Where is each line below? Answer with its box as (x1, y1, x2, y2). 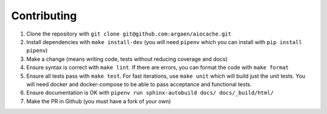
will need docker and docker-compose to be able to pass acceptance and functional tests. (26, 80, 252, 87)
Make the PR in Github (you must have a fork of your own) (26, 97, 171, 105)
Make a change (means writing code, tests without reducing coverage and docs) (26, 55, 228, 63)
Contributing (11, 9, 77, 22)
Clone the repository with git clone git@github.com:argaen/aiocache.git (26, 30, 231, 37)
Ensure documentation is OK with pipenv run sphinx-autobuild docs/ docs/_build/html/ (26, 89, 274, 97)
